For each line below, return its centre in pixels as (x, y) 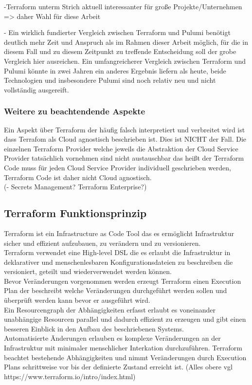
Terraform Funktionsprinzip (75, 213)
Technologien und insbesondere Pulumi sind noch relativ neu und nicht (110, 80)
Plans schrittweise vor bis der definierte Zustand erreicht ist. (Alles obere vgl (118, 367)
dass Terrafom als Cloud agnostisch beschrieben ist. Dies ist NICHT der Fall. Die (125, 139)
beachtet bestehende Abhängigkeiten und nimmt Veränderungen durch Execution (125, 357)
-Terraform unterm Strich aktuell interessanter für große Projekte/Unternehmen (123, 6)
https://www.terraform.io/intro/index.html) (70, 376)
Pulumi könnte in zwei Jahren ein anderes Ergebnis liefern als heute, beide (115, 70)
